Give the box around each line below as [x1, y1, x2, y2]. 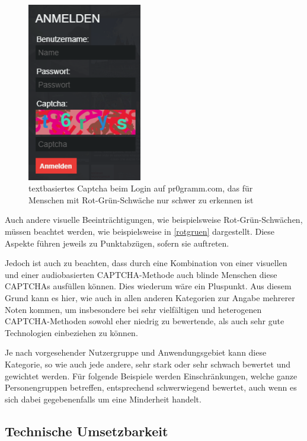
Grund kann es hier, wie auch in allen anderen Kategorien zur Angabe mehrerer [5, 291, 295, 303]
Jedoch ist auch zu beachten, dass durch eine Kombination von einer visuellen [5, 257, 287, 269]
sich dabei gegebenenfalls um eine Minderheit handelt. [5, 392, 202, 405]
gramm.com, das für [180, 182, 253, 194]
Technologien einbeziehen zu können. [5, 326, 138, 338]
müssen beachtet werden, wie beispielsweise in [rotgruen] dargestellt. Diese [5, 225, 275, 237]
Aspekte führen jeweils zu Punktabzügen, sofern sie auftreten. [5, 237, 229, 249]
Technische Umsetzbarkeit [5, 421, 168, 440]
